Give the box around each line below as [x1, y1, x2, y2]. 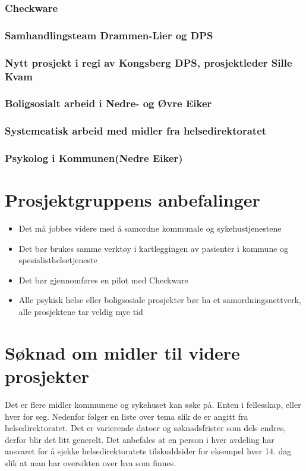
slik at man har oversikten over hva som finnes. [5, 456, 176, 469]
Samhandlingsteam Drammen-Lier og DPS [5, 27, 213, 42]
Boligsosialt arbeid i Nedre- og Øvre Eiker [5, 96, 212, 111]
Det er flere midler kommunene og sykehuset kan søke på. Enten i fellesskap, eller [5, 398, 301, 410]
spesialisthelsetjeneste [18, 254, 97, 266]
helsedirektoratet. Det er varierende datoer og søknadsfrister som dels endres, [5, 422, 286, 434]
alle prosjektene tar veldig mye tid [18, 305, 143, 318]
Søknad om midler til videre [5, 340, 240, 364]
